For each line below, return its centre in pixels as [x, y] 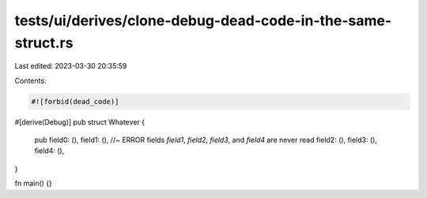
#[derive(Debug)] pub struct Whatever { [80, 121]
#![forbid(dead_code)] [75, 101]
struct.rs [44, 43]
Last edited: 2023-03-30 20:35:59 [71, 66]
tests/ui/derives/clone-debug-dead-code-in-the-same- [203, 21]
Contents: [30, 80]
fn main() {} [34, 183]
